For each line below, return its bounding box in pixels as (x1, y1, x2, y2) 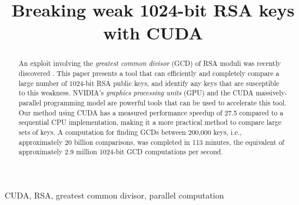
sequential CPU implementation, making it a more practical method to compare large (18, 117, 282, 127)
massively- (255, 88, 287, 98)
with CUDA (103, 21, 203, 45)
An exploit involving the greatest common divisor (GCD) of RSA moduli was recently (18, 58, 281, 68)
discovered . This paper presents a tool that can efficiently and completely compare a (18, 68, 280, 78)
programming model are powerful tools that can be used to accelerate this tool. (44, 97, 287, 107)
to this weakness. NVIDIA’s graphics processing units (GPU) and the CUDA (18, 88, 254, 98)
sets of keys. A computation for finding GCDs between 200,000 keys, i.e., (18, 127, 242, 137)
